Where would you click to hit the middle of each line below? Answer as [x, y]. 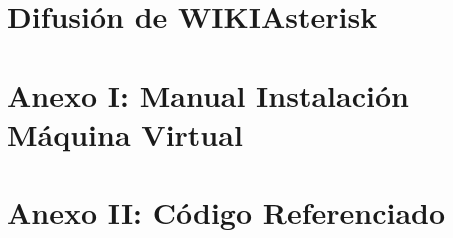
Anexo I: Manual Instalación [208, 94]
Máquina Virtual [125, 133]
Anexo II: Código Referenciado [226, 212]
